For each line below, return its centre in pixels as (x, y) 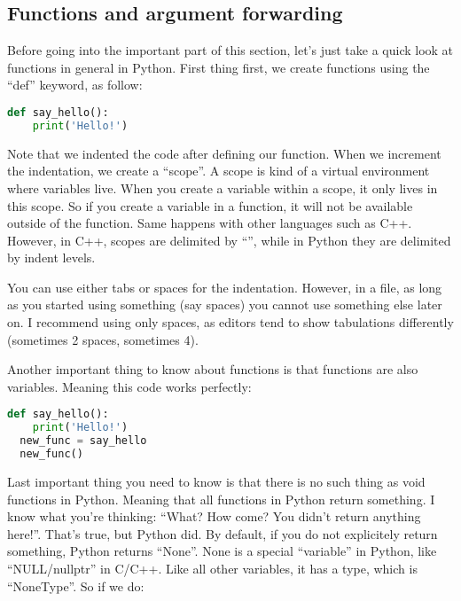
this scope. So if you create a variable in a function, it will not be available (210, 205)
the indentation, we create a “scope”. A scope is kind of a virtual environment (219, 171)
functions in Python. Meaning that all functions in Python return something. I (221, 499)
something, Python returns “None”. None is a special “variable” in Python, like (222, 551)
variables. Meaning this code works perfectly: (129, 386)
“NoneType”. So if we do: (76, 585)
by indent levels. (51, 258)
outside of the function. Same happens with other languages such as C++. (210, 223)
